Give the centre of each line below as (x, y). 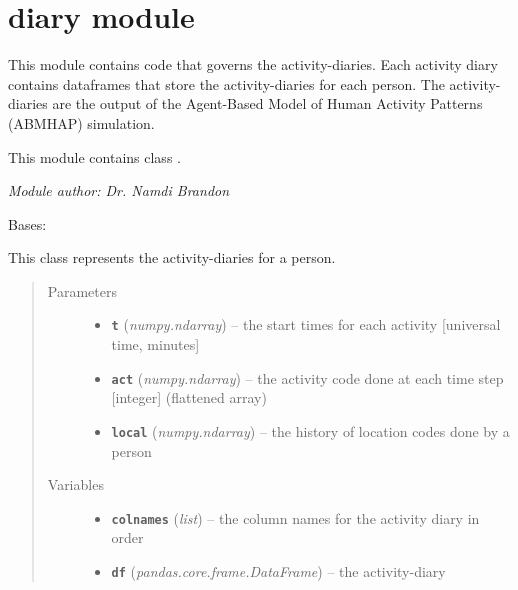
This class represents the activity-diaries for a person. (172, 257)
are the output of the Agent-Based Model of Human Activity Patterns (267, 103)
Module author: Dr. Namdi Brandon (119, 190)
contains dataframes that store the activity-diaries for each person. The (226, 83)
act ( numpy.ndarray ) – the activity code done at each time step (307, 377)
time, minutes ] (155, 344)
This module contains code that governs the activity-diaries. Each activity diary (253, 64)
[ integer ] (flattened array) (189, 397)
